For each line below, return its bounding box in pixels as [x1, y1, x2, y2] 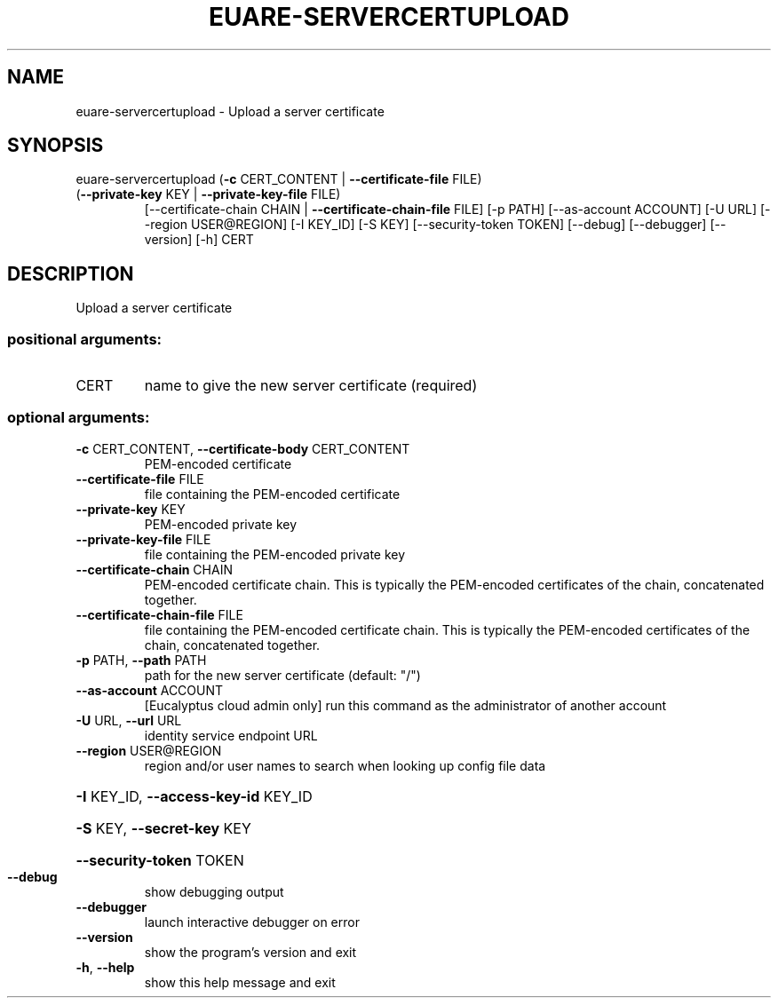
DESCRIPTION [7, 262, 134, 285]
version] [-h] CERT [144, 232, 254, 248]
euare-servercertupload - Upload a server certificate [75, 103, 385, 119]
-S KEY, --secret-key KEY [75, 819, 251, 837]
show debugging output [144, 883, 284, 899]
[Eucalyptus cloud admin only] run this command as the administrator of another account [144, 697, 667, 713]
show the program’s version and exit [144, 944, 357, 960]
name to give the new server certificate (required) [144, 376, 478, 395]
